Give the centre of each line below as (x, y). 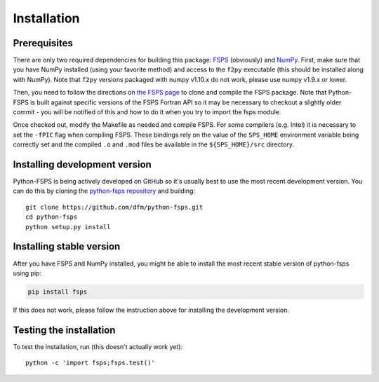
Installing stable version (67, 246)
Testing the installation (64, 330)
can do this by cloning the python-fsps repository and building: (104, 191)
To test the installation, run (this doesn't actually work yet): (98, 346)
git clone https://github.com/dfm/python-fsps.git (114, 207)
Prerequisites (43, 43)
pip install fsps (58, 292)
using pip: (27, 273)
